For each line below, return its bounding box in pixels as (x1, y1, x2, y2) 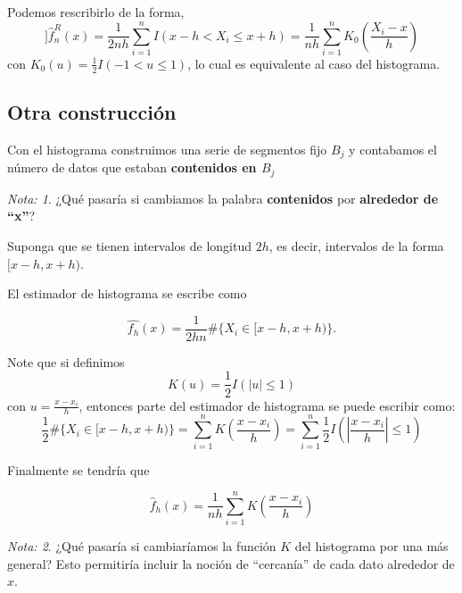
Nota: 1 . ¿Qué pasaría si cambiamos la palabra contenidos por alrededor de (7, 188, 439, 207)
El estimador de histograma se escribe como (7, 284, 247, 303)
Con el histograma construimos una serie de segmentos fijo (7, 139, 327, 158)
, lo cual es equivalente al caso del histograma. (187, 54, 441, 72)
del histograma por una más (294, 537, 449, 555)
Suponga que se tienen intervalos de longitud (7, 237, 252, 255)
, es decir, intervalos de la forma (268, 237, 444, 255)
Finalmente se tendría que (7, 460, 150, 479)
